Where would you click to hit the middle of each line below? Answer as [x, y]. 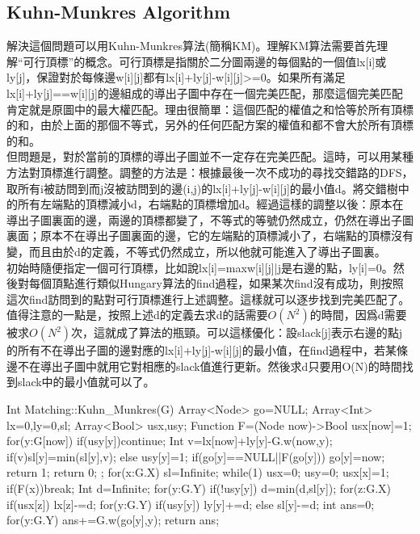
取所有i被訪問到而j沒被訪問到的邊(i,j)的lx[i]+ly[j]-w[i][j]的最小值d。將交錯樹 [202, 188]
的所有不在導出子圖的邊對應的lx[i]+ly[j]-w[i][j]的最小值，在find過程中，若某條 [208, 350]
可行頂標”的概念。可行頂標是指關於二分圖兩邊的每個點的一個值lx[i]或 [205, 61]
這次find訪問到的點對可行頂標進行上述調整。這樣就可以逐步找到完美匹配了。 [208, 299]
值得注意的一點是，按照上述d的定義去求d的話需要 [137, 315]
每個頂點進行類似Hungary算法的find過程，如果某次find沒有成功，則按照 [216, 283]
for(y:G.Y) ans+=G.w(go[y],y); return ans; [113, 520]
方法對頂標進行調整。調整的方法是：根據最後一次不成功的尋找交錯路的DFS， [210, 172]
